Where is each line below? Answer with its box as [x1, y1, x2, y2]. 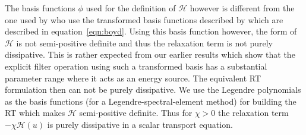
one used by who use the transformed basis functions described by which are [5, 13, 283, 26]
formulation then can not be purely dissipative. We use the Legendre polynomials [5, 83, 301, 96]
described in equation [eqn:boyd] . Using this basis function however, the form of [5, 25, 297, 37]
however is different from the [190, 2, 295, 14]
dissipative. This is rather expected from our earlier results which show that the [5, 48, 295, 61]
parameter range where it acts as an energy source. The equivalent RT [5, 71, 261, 84]
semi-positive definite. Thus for [79, 106, 193, 119]
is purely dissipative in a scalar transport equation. [47, 118, 233, 130]
